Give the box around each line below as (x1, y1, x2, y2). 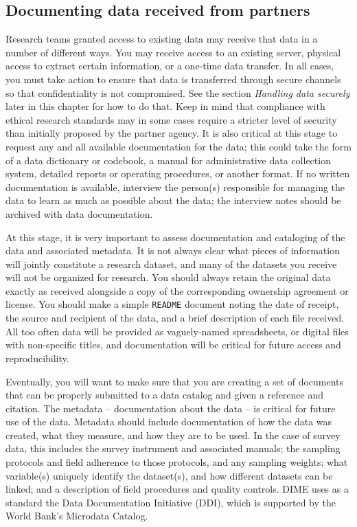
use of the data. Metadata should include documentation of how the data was (5, 414, 332, 429)
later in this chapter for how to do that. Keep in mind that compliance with (5, 99, 325, 113)
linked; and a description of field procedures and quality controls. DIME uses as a (5, 482, 349, 496)
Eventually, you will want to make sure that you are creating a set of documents (5, 374, 344, 388)
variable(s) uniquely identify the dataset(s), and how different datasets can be (5, 468, 333, 482)
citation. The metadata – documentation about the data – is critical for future (5, 401, 336, 415)
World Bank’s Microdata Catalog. (5, 508, 148, 523)
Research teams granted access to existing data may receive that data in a (5, 32, 318, 46)
